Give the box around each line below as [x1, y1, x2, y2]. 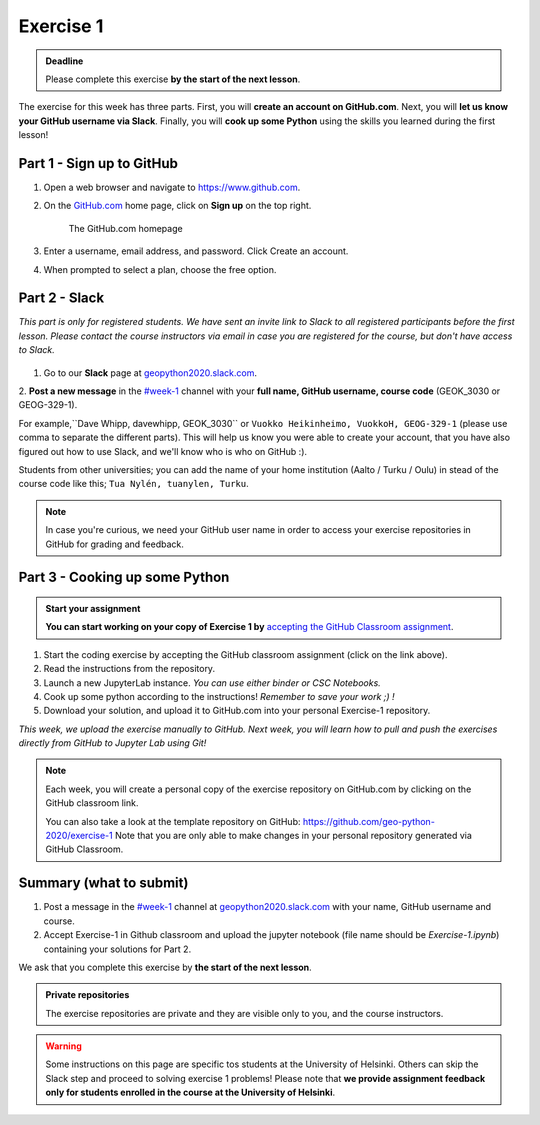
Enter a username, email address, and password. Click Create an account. [43, 245, 349, 257]
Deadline [45, 55, 84, 67]
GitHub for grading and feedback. [45, 538, 185, 550]
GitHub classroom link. [45, 797, 139, 809]
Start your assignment [45, 602, 141, 614]
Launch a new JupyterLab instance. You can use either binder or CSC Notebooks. [43, 676, 382, 689]
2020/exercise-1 [45, 830, 114, 842]
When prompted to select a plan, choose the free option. [43, 263, 277, 275]
